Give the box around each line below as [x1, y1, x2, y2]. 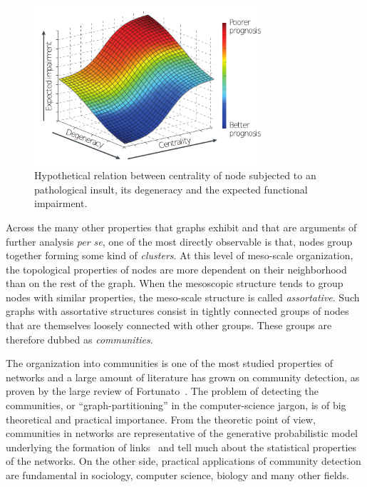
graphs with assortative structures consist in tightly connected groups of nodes [6, 303, 349, 318]
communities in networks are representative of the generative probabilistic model [6, 426, 358, 441]
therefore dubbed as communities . [6, 331, 153, 346]
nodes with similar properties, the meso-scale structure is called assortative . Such [6, 289, 360, 304]
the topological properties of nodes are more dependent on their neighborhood [6, 261, 347, 276]
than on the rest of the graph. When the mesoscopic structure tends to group [6, 276, 343, 291]
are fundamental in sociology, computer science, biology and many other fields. [6, 468, 349, 482]
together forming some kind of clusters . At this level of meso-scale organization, [6, 248, 353, 263]
